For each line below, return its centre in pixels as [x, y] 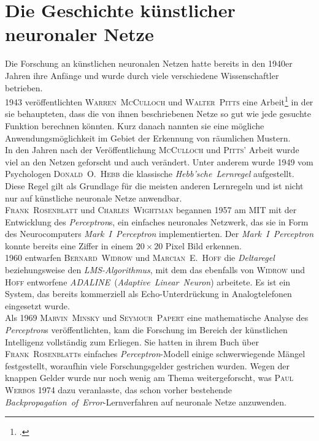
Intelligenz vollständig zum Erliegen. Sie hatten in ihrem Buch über [132, 341]
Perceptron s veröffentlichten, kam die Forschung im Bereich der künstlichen [146, 330]
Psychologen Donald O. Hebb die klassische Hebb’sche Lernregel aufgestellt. [150, 174]
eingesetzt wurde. [37, 305]
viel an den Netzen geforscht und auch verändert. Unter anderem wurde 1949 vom [159, 161]
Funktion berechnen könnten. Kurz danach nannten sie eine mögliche [135, 125]
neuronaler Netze [79, 34]
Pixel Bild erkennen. [203, 245]
